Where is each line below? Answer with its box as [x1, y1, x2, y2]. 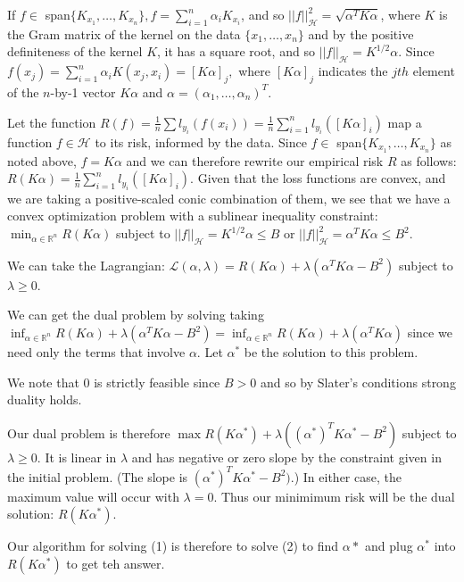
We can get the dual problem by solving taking [7, 305, 264, 324]
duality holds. [7, 390, 82, 409]
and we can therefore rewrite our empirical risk [126, 151, 384, 170]
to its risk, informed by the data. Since [95, 132, 307, 151]
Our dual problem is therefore [7, 423, 170, 442]
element [412, 62, 455, 80]
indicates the [318, 62, 388, 80]
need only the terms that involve [7, 343, 186, 362]
